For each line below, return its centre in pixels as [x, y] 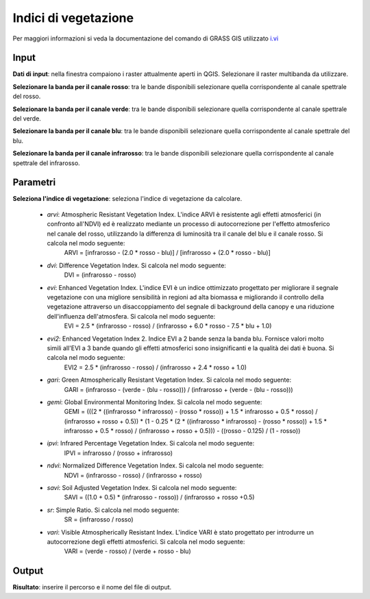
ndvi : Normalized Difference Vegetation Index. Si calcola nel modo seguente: [155, 465]
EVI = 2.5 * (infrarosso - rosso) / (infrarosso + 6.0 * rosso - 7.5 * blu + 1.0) [168, 326]
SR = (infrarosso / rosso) [99, 519]
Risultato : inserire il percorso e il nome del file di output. [92, 587]
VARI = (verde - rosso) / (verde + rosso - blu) [127, 551]
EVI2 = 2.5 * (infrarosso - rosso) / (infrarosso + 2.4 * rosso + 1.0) [155, 367]
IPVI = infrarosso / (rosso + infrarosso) [119, 453]
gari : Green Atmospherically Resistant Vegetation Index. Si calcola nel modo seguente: [169, 380]
